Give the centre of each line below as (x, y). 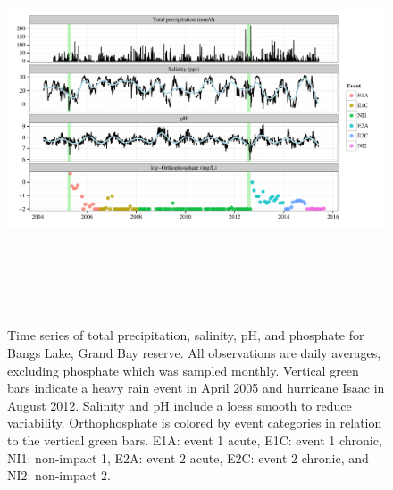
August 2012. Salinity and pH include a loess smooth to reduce (180, 405)
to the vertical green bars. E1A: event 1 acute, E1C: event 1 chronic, (195, 440)
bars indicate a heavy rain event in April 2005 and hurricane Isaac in (196, 388)
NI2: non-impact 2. (59, 475)
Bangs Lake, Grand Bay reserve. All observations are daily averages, (194, 352)
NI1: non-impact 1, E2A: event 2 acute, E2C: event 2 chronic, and (188, 457)
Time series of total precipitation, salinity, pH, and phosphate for (186, 335)
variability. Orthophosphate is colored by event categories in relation (195, 423)
